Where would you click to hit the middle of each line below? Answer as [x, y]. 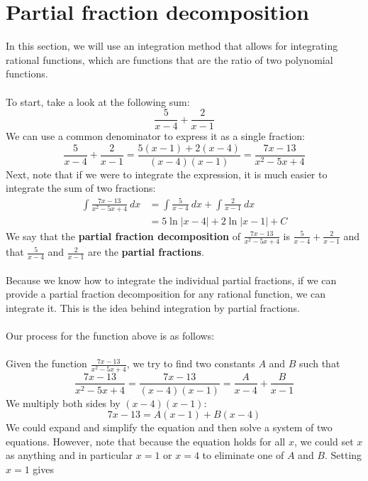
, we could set [324, 441]
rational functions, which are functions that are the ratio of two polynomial [169, 59]
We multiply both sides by [63, 402]
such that [320, 363]
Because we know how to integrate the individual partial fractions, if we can [171, 280]
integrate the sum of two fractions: [81, 188]
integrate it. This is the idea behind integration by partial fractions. [153, 307]
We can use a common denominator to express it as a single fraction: [156, 136]
